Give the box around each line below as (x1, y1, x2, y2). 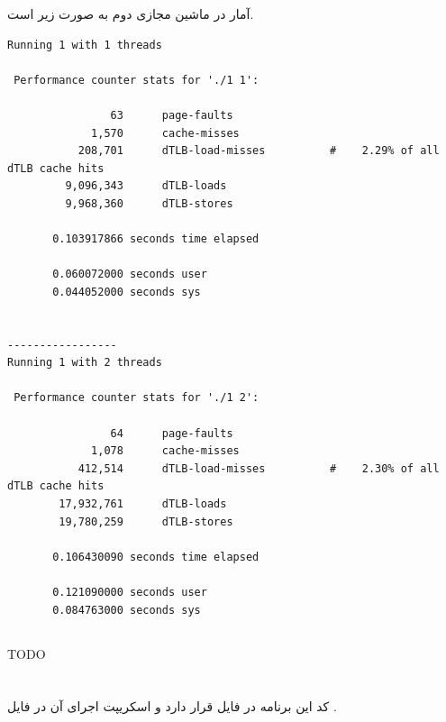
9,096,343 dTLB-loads (65, 179, 227, 193)
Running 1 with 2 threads (7, 356, 162, 370)
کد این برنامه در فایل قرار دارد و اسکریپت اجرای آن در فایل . (7, 697, 337, 716)
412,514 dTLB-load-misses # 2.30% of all (77, 462, 440, 475)
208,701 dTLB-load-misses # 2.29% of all (77, 144, 440, 158)
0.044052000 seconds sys (52, 285, 201, 298)
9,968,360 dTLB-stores (65, 196, 233, 210)
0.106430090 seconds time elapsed (52, 550, 259, 563)
